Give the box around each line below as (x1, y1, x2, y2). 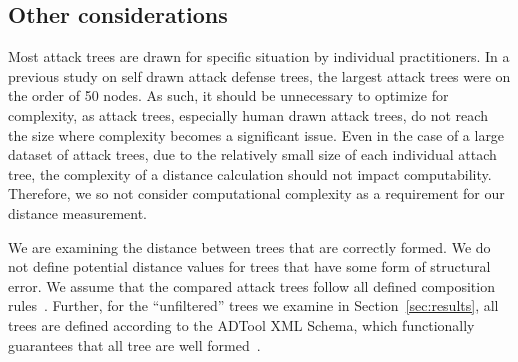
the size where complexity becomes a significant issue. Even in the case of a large (8, 124, 505, 145)
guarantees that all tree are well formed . (8, 334, 261, 355)
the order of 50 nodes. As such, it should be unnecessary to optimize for (8, 85, 449, 106)
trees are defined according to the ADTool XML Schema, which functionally (8, 314, 475, 335)
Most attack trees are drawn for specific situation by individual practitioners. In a (8, 46, 510, 67)
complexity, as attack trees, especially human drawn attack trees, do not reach (8, 104, 488, 125)
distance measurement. (8, 202, 148, 223)
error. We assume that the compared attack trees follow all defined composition (8, 275, 495, 296)
